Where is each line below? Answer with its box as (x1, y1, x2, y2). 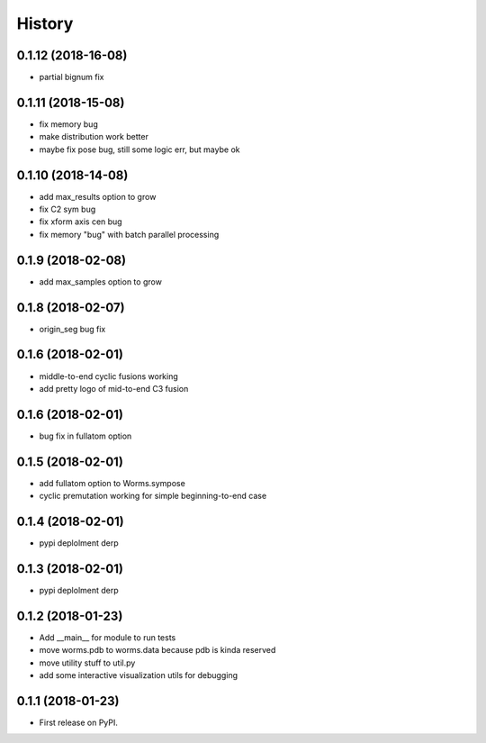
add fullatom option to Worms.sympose (39, 477, 186, 488)
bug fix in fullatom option (39, 430, 132, 441)
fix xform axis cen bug (39, 216, 122, 227)
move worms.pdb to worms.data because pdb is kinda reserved (39, 645, 276, 656)
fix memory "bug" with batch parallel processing (39, 229, 220, 240)
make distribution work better (39, 131, 148, 142)
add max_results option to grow (39, 191, 157, 202)
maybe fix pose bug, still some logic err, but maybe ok (39, 144, 240, 155)
